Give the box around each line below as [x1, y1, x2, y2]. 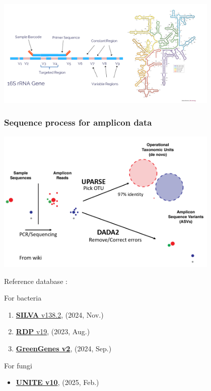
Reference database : [4, 275, 67, 286]
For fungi [4, 360, 32, 370]
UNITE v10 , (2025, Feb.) [16, 377, 99, 387]
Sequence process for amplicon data [4, 116, 152, 129]
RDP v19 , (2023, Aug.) [16, 326, 90, 337]
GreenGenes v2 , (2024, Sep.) [16, 343, 112, 354]
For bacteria [4, 292, 42, 303]
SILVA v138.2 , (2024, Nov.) [16, 309, 104, 320]
